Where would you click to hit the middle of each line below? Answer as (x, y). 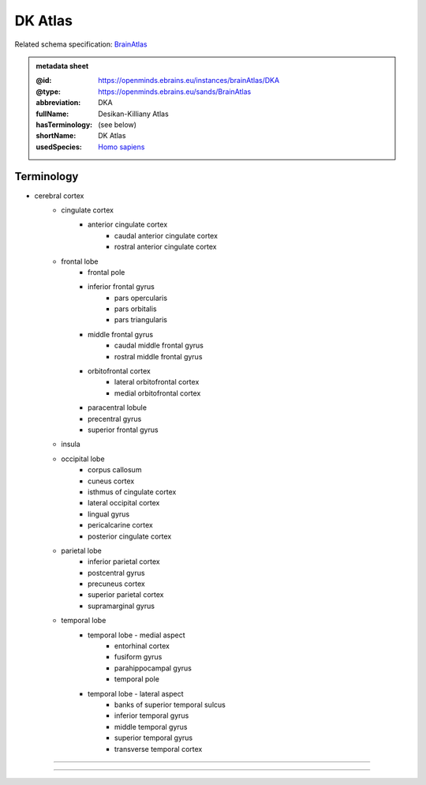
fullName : (52, 114)
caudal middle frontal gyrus (159, 346)
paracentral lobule (118, 408)
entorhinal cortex (142, 646)
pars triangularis (141, 320)
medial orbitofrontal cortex (158, 393)
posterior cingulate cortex (130, 536)
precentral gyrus (115, 419)
